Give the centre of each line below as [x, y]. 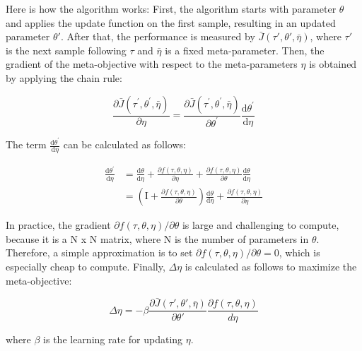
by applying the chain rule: [64, 77]
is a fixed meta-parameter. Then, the [245, 50]
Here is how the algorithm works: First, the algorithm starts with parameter [171, 8]
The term [26, 144]
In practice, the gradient [58, 225]
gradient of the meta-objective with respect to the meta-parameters [152, 64]
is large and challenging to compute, [261, 225]
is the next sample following [66, 50]
